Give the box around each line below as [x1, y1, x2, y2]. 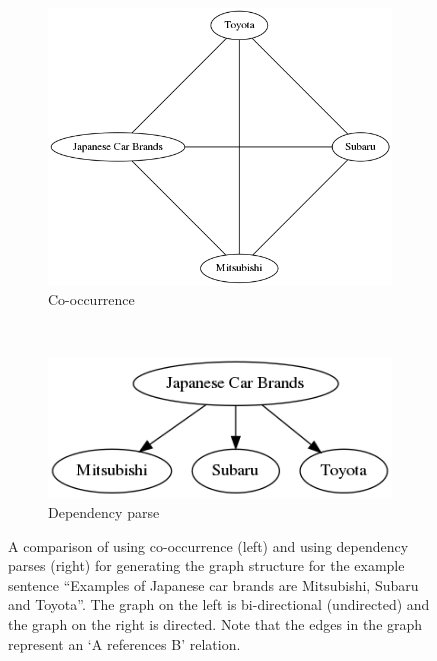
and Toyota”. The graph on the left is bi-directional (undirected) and [8, 594, 430, 615]
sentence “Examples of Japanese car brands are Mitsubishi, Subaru [8, 574, 419, 595]
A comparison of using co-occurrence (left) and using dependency [8, 535, 409, 556]
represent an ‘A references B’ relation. [8, 633, 241, 654]
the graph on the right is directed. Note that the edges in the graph [8, 613, 423, 634]
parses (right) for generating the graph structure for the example [8, 555, 405, 576]
